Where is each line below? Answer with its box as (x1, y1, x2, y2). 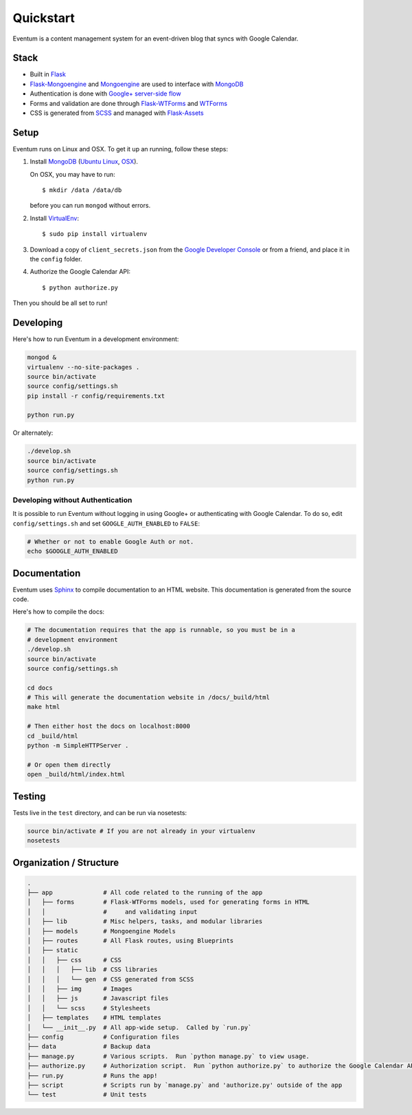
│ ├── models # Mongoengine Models (27, 927, 176, 935)
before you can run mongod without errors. (30, 202, 151, 210)
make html (27, 703, 60, 711)
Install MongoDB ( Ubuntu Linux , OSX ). (30, 158, 139, 166)
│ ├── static (27, 946, 78, 954)
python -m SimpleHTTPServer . (27, 741, 129, 750)
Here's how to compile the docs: (12, 607, 105, 616)
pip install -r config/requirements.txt (27, 392, 165, 400)
